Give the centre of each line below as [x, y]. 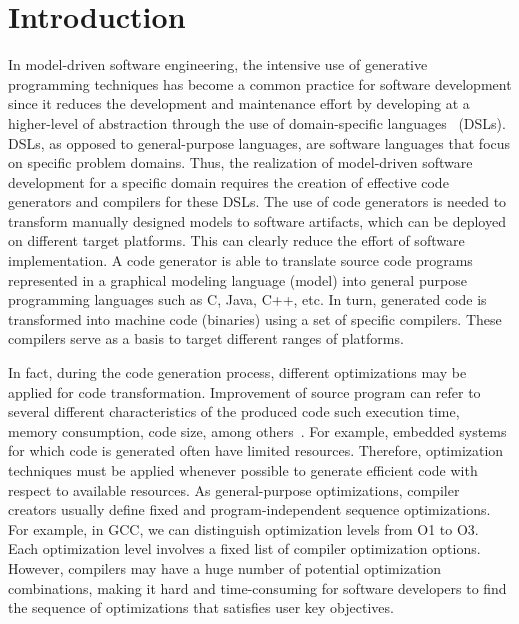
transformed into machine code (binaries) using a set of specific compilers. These [255, 318]
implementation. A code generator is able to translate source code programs [240, 260]
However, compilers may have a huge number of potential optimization [225, 567]
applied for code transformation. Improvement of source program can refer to [244, 391]
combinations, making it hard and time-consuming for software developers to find [257, 587]
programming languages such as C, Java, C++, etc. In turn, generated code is [247, 299]
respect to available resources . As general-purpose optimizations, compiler [234, 489]
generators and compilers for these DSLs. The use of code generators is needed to [257, 201]
